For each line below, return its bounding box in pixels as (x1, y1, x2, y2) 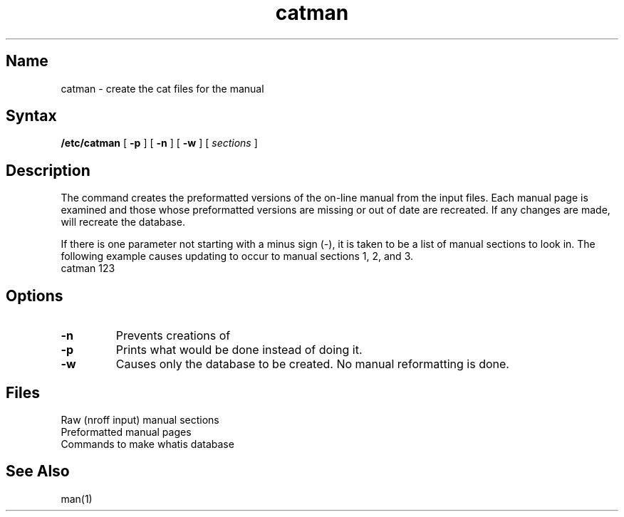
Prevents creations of (115, 328, 231, 343)
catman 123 (61, 262, 115, 275)
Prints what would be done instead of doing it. (115, 343, 363, 357)
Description (6, 161, 90, 179)
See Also (6, 462, 70, 481)
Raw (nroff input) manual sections (61, 413, 219, 426)
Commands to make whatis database (61, 437, 234, 450)
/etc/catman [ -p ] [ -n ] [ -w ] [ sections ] (61, 137, 258, 150)
